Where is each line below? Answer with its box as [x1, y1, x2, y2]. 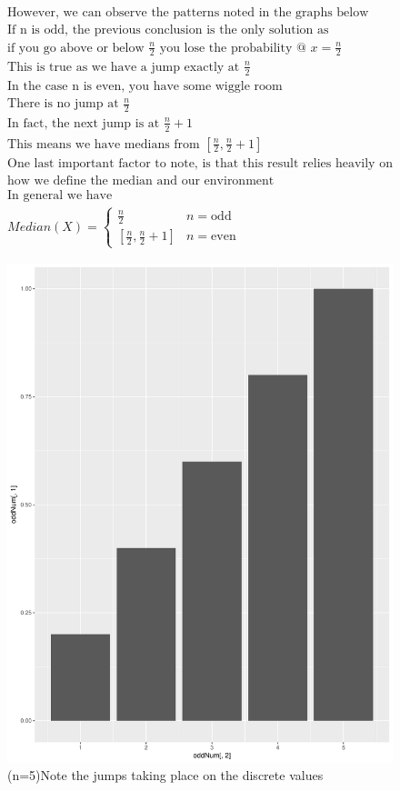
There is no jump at [7, 97, 119, 111]
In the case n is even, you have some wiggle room [7, 79, 283, 93]
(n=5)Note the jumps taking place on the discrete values [7, 766, 324, 785]
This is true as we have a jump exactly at [7, 60, 240, 74]
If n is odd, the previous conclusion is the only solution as [7, 24, 329, 37]
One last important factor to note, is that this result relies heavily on [7, 156, 393, 170]
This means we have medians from [7, 137, 200, 151]
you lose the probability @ [159, 41, 306, 55]
